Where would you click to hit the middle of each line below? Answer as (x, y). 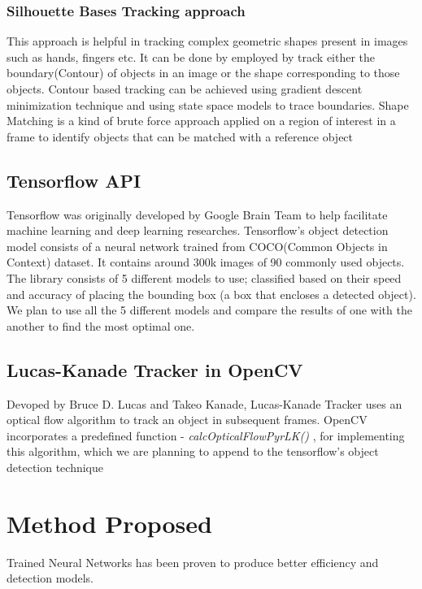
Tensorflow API (74, 180)
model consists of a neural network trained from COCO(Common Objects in (197, 246)
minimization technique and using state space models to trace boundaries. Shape (208, 104)
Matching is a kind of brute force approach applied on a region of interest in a (201, 121)
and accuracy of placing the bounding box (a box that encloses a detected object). (211, 294)
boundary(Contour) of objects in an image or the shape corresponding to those (203, 73)
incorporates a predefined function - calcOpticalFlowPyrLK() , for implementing (206, 435)
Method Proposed (109, 523)
